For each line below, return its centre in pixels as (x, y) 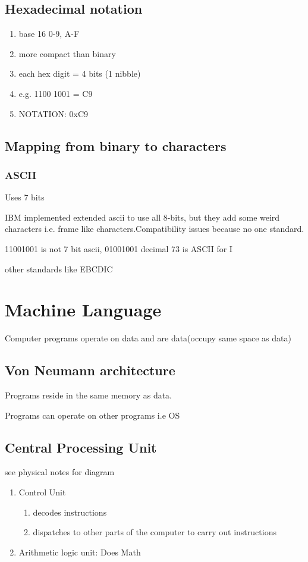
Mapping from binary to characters (116, 145)
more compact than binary (67, 53)
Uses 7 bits (25, 197)
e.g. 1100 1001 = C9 (56, 93)
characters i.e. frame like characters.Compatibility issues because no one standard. (155, 229)
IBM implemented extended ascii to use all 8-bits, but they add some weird (142, 217)
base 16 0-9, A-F (49, 34)
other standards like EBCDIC (59, 269)
